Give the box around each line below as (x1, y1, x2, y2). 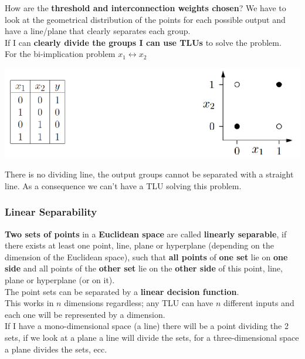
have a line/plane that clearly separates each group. (5, 25, 191, 37)
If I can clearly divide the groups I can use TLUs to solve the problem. (5, 36, 282, 48)
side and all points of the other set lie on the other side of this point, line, (5, 262, 283, 274)
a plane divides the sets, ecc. (5, 343, 107, 355)
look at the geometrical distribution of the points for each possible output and (5, 13, 286, 25)
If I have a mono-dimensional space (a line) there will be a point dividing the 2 (5, 320, 289, 332)
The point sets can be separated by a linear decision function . (5, 285, 239, 297)
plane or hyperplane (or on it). (5, 273, 115, 286)
